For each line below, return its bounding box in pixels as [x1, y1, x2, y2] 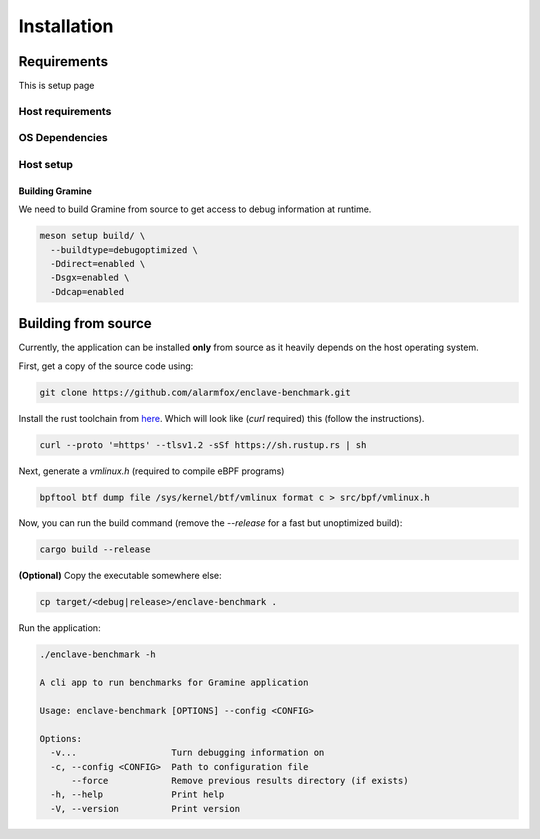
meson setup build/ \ [39, 230, 146, 242]
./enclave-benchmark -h [39, 649, 157, 660]
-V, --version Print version [50, 803, 240, 814]
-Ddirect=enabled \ [50, 258, 146, 269]
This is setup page [18, 80, 95, 92]
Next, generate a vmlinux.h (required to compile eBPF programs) [18, 465, 285, 477]
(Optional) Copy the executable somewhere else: [18, 570, 222, 582]
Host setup [18, 157, 74, 171]
